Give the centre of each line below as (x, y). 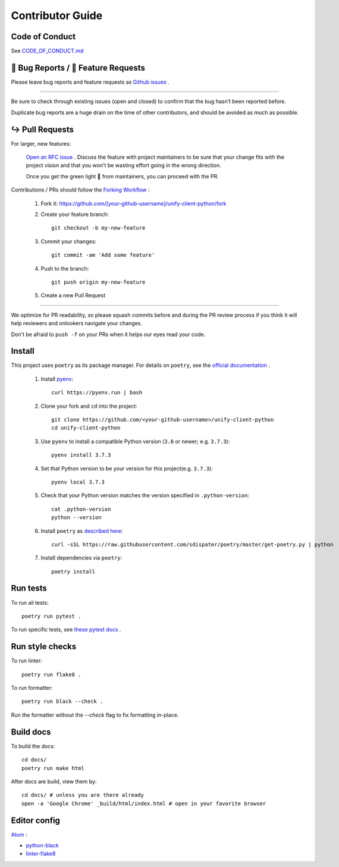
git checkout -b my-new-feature (98, 228)
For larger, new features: (41, 143)
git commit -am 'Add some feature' (103, 255)
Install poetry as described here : (82, 531)
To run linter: (26, 661)
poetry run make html (53, 768)
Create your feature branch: (75, 214)
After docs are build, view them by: (54, 781)
